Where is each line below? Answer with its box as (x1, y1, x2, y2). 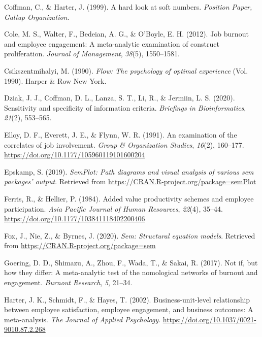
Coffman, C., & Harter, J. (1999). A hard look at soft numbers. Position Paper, (4, 2, 252, 12)
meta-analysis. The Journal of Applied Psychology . (4, 314, 161, 324)
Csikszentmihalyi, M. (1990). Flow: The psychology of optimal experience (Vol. (4, 65, 248, 76)
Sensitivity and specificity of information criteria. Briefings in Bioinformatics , (4, 102, 246, 113)
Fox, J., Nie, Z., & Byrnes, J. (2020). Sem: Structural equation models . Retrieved (4, 230, 255, 241)
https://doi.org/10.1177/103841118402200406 (4, 213, 145, 224)
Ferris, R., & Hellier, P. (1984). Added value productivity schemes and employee (4, 193, 254, 204)
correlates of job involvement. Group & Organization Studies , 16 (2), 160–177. (4, 139, 244, 150)
